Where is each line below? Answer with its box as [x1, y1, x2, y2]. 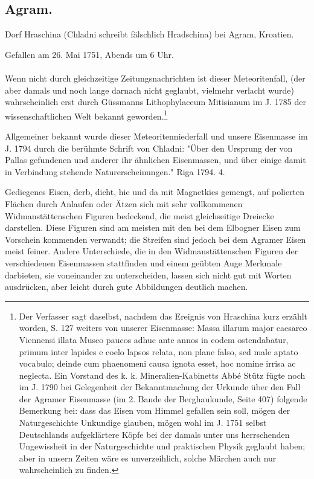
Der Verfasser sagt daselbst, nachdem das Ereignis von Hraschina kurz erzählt [19, 309, 308, 322]
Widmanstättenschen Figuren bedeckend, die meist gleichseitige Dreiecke [5, 209, 274, 222]
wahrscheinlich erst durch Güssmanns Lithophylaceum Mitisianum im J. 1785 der [5, 95, 306, 108]
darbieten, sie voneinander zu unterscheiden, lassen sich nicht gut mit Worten [5, 268, 292, 281]
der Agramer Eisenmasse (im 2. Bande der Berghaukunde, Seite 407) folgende [19, 392, 307, 405]
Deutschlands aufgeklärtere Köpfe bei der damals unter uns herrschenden [19, 428, 290, 440]
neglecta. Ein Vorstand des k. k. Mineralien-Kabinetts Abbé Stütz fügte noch [19, 368, 306, 381]
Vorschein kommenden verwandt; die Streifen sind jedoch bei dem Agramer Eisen [5, 233, 306, 245]
